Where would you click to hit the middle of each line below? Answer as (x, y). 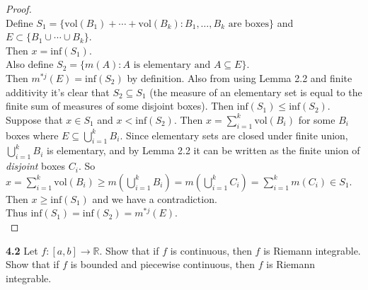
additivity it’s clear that (58, 92)
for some (317, 119)
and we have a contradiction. (155, 198)
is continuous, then (211, 250)
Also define (30, 64)
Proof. (19, 8)
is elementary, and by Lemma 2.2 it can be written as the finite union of (203, 150)
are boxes (249, 24)
